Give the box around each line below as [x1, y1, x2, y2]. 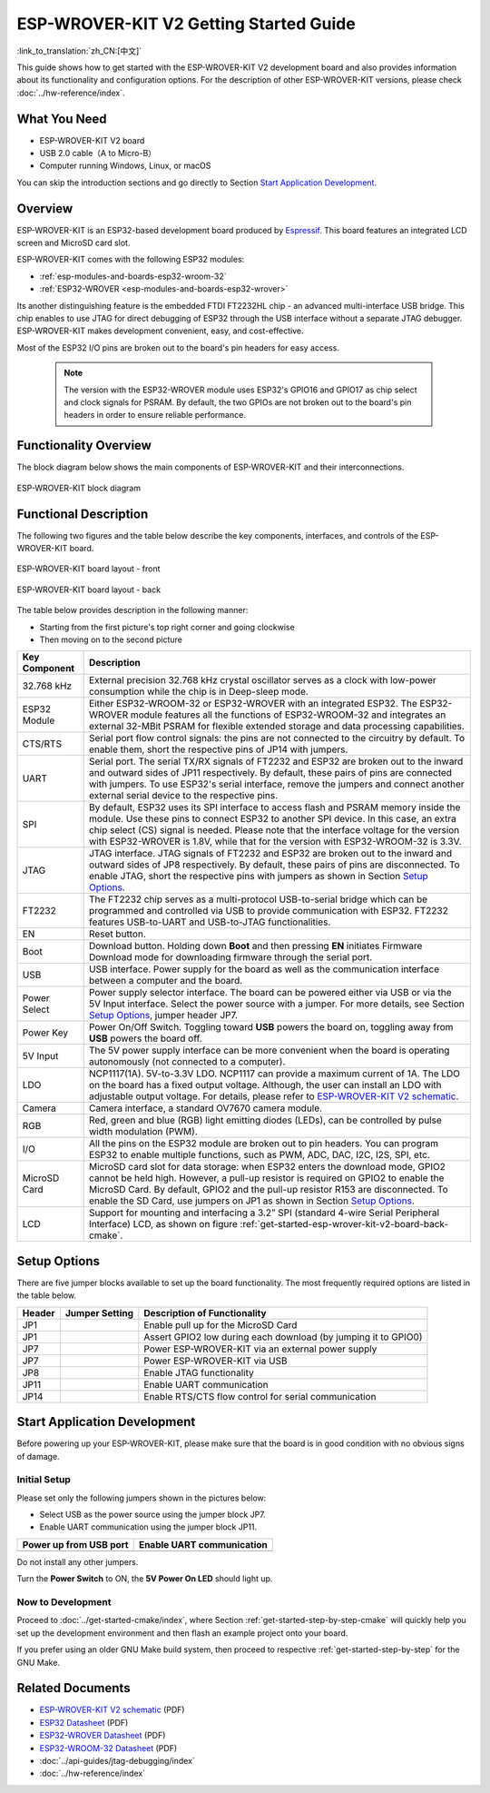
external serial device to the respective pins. [88, 789, 279, 802]
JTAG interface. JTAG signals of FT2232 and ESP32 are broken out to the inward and [88, 847, 453, 860]
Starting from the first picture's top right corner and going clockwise [39, 621, 295, 632]
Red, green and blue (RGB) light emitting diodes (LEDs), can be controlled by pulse [88, 1114, 442, 1126]
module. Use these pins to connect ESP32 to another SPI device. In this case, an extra [88, 813, 457, 826]
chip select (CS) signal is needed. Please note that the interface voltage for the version [88, 824, 460, 837]
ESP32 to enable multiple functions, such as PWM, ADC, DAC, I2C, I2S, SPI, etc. [88, 1149, 431, 1162]
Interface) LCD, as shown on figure [88, 1218, 238, 1231]
